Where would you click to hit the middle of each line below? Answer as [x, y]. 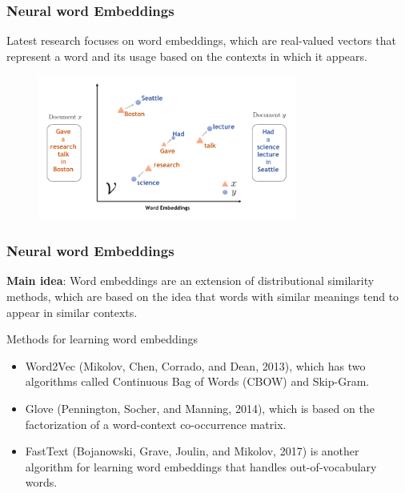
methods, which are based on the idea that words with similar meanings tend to [203, 297]
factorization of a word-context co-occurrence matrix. [156, 424]
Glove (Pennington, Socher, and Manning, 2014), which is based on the [200, 409]
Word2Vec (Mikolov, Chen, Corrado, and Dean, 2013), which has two [195, 365]
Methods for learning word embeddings [102, 339]
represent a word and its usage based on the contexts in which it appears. [187, 56]
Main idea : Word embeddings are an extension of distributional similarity [190, 281]
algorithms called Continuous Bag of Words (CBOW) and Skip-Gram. [197, 381]
